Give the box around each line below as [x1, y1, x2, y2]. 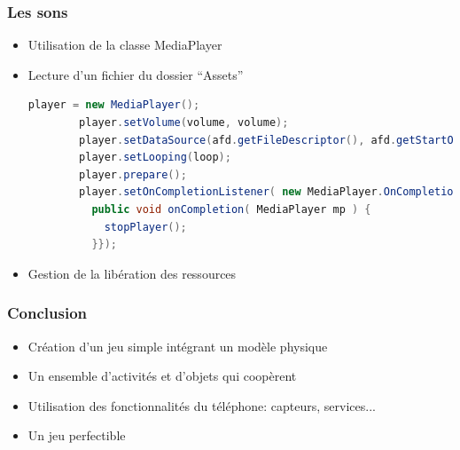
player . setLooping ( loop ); [79, 151, 231, 164]
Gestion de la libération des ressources [27, 264, 237, 282]
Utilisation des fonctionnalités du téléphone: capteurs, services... [27, 396, 376, 414]
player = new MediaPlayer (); [27, 99, 200, 112]
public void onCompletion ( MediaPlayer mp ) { [91, 202, 371, 216]
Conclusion [7, 302, 87, 324]
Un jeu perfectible [27, 426, 126, 445]
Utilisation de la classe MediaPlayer [27, 36, 222, 54]
